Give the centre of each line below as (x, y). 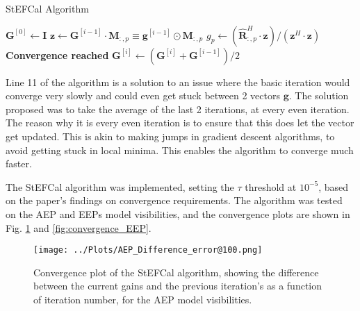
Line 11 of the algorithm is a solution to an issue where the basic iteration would (178, 82)
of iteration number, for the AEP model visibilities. (143, 299)
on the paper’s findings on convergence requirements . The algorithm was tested (174, 200)
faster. (19, 163)
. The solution (319, 95)
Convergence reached (57, 54)
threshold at (271, 186)
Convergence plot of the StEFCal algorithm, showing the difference (176, 272)
